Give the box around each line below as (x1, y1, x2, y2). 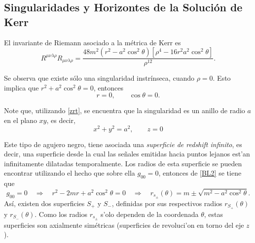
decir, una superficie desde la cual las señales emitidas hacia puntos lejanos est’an (4, 149, 250, 159)
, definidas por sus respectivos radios (111, 198, 222, 208)
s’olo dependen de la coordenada (101, 209, 199, 219)
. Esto (213, 73, 231, 83)
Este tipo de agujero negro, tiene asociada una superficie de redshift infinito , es (4, 139, 242, 149)
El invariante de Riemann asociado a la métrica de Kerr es (4, 37, 181, 47)
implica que (4, 82, 39, 92)
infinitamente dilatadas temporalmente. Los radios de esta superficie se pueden (4, 158, 242, 168)
